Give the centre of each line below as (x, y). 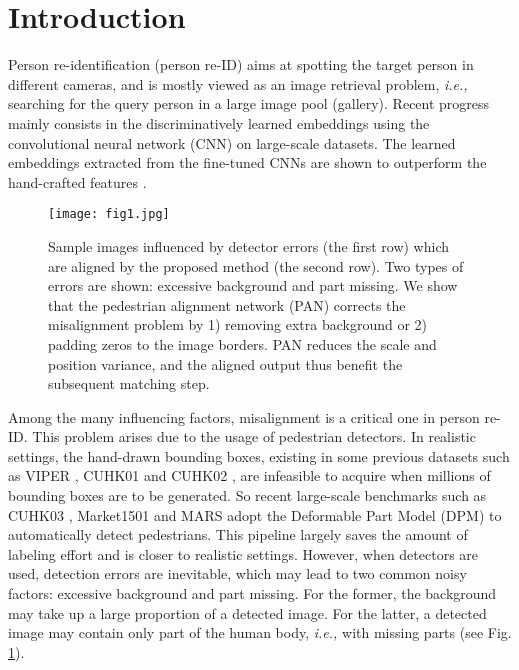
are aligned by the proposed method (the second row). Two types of (256, 265)
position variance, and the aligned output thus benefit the (225, 363)
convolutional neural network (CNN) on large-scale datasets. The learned (232, 142)
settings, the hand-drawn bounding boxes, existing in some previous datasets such (259, 455)
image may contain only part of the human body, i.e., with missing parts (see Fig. (260, 632)
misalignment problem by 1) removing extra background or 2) (238, 324)
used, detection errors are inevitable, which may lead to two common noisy (237, 573)
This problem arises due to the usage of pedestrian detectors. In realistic (254, 436)
